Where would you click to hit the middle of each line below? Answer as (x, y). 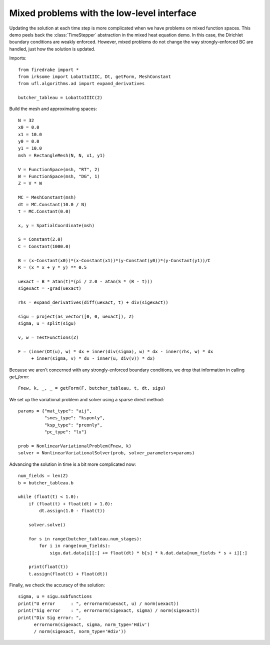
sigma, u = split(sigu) (47, 324)
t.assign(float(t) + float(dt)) (68, 574)
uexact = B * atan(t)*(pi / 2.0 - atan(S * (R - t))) (85, 281)
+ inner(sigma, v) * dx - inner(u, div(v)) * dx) (93, 359)
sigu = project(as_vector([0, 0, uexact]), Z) (76, 316)
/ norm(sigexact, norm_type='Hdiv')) (80, 631)
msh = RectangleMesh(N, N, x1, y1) (62, 155)
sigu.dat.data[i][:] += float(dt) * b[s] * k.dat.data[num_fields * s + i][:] (148, 553)
